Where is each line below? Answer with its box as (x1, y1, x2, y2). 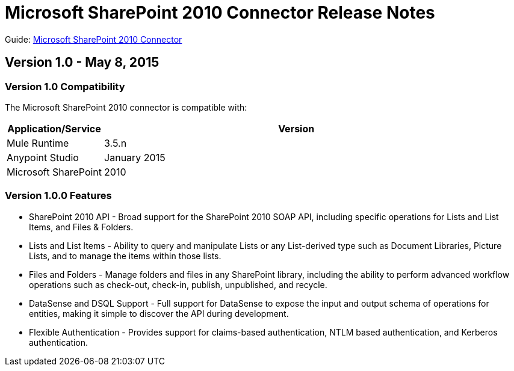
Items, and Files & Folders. (29, 221, 134, 232)
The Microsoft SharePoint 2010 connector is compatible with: (5, 102, 247, 112)
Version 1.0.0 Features (5, 189, 112, 202)
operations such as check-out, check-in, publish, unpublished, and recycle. (29, 279, 327, 290)
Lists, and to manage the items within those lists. (29, 250, 221, 261)
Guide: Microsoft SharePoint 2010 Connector (5, 34, 182, 44)
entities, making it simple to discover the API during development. (29, 308, 289, 319)
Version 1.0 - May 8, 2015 (5, 55, 159, 70)
